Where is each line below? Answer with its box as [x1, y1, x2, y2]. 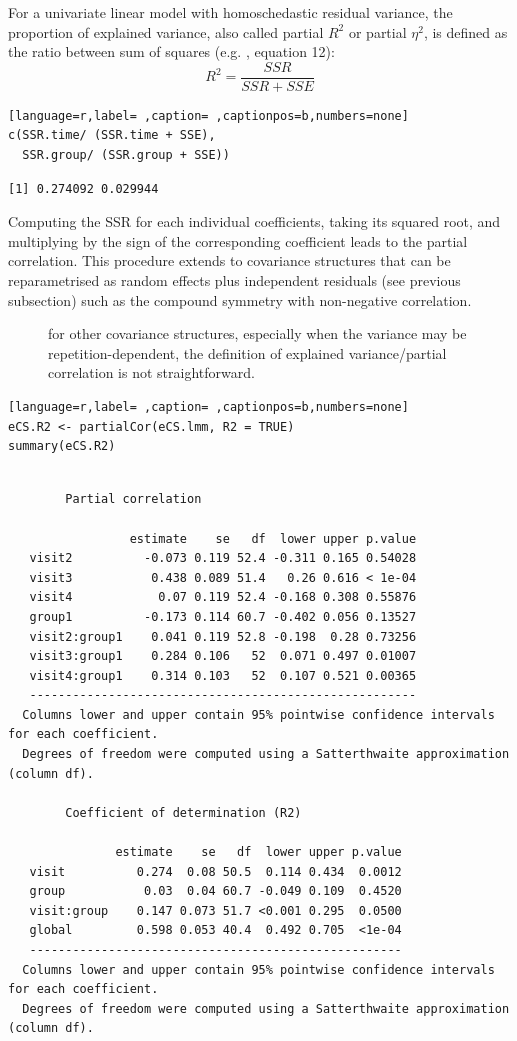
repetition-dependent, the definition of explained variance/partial [48, 342, 447, 363]
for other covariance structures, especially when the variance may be [48, 323, 467, 344]
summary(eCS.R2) [8, 439, 116, 454]
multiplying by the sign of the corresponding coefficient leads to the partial [8, 230, 468, 251]
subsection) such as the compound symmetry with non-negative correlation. [8, 289, 472, 310]
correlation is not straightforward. [48, 362, 255, 383]
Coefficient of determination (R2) [65, 805, 302, 820]
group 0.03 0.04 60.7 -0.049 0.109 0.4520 [29, 884, 402, 899]
